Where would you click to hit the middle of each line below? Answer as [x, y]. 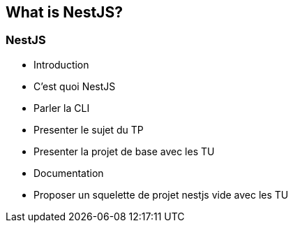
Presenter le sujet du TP [89, 129]
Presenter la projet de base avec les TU [124, 151]
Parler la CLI [62, 108]
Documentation [69, 173]
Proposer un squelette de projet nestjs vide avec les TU [161, 194]
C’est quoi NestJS [75, 86]
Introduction [61, 64]
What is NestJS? [64, 12]
